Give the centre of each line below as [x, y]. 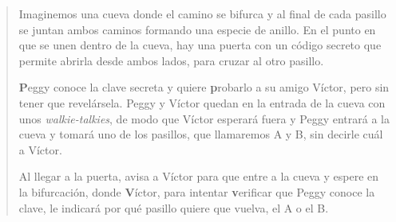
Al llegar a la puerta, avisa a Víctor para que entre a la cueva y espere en [199, 176]
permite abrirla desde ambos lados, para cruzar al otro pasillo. [171, 60]
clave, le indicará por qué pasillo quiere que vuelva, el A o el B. [174, 207]
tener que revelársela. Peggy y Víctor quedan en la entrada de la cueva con [202, 102]
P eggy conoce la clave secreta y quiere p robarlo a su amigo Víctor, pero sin [204, 87]
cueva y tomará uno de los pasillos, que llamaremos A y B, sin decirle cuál [201, 134]
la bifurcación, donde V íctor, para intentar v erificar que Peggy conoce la [197, 191]
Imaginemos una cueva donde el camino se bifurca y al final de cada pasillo [202, 14]
